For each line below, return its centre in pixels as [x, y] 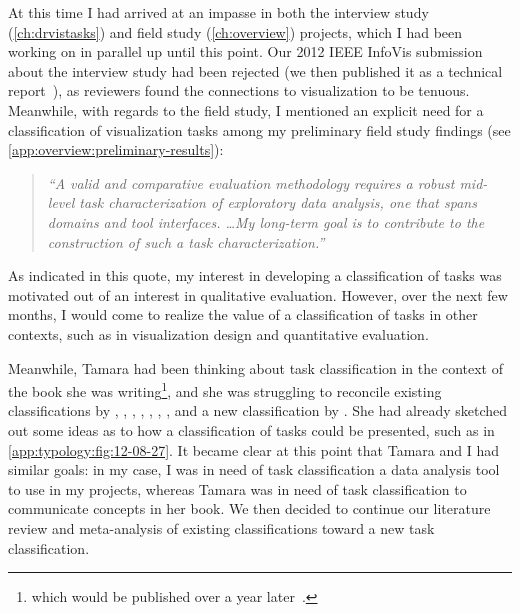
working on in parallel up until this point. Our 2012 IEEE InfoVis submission [245, 51]
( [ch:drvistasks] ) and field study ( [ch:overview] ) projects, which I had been [235, 31]
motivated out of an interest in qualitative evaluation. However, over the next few [258, 294]
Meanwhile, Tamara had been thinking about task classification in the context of [255, 367]
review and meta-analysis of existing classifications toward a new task [221, 527]
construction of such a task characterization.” [186, 241]
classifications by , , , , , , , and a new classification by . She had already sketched [258, 410]
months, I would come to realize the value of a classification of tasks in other [243, 314]
